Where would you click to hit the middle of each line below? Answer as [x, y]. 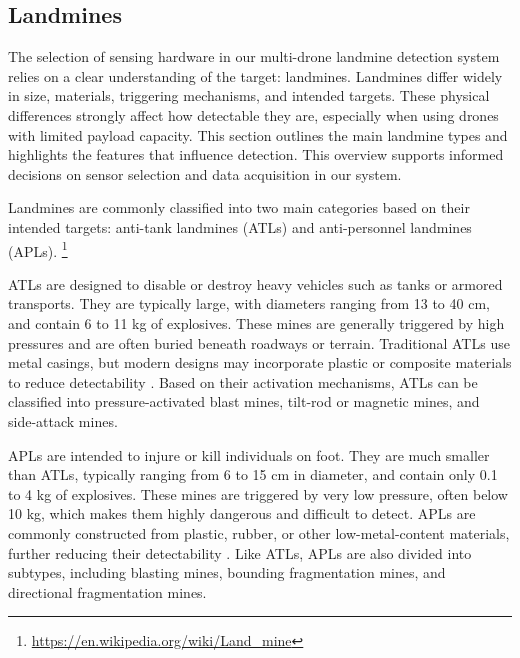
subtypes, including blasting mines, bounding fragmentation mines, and [227, 572]
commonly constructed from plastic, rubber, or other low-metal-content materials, [259, 532]
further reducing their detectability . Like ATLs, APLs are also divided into [240, 552]
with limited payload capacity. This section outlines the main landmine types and [258, 134]
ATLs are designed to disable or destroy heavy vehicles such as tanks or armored [255, 283]
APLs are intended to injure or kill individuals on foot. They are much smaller [249, 454]
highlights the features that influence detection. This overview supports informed [256, 154]
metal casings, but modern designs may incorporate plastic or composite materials [260, 362]
